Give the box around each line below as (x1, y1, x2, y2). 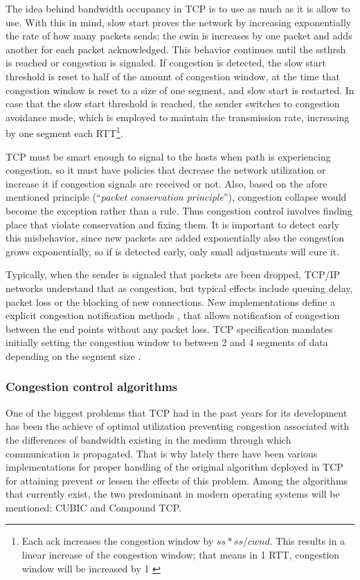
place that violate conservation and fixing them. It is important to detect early (6, 217, 340, 231)
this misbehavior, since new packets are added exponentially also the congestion (6, 230, 344, 245)
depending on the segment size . (6, 348, 141, 363)
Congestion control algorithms (6, 378, 178, 395)
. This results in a (269, 534, 345, 548)
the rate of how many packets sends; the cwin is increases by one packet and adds (6, 28, 352, 43)
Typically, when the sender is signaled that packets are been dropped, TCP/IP (6, 267, 341, 282)
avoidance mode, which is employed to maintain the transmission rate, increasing (6, 109, 350, 124)
